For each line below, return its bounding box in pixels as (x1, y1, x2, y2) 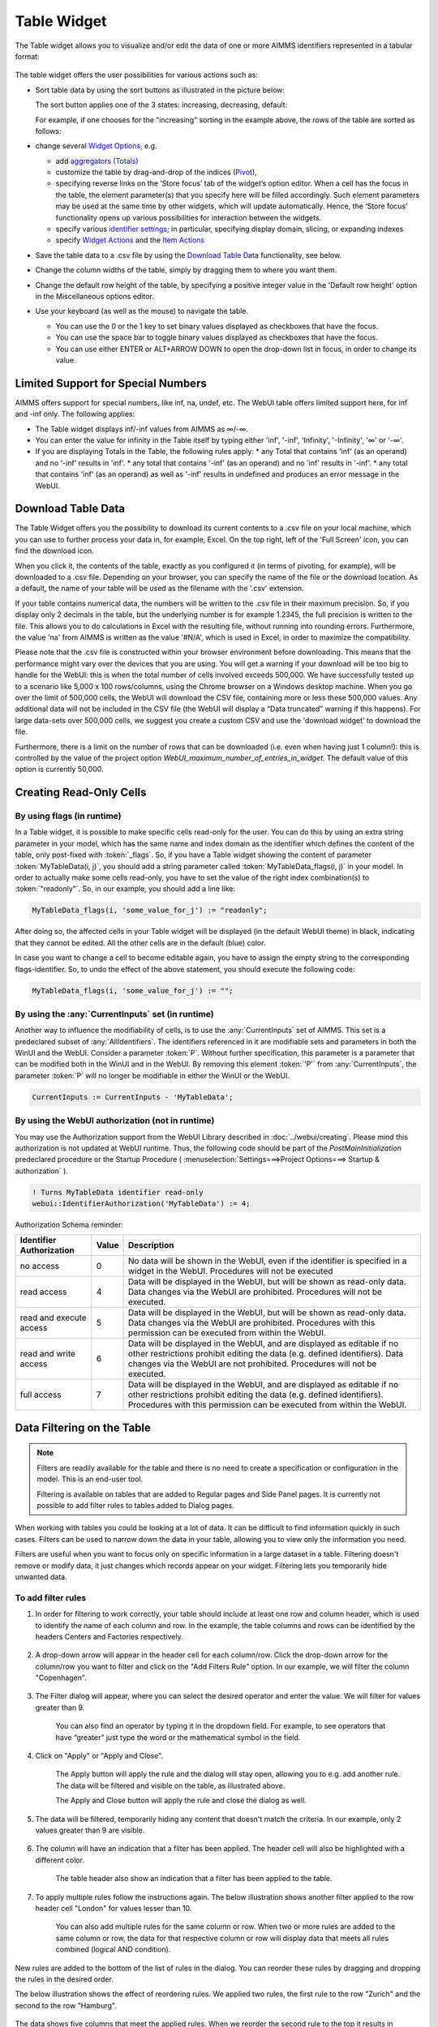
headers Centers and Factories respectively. (35, 1631, 183, 1641)
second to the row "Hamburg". (15, 2000, 117, 2010)
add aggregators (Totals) (55, 156, 139, 165)
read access (19, 1286, 67, 1297)
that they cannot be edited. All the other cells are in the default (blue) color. (15, 937, 266, 948)
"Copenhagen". (35, 1673, 87, 1682)
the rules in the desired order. (15, 1974, 114, 1984)
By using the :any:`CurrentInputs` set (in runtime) (15, 1008, 214, 1019)
